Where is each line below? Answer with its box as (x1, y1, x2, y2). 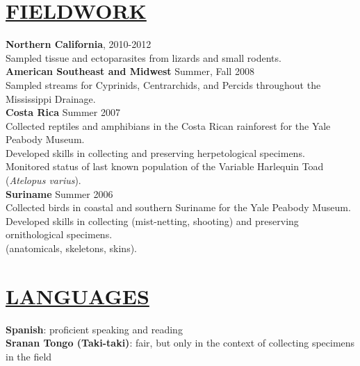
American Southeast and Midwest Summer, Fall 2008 (6, 64, 254, 78)
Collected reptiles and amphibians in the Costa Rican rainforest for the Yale (6, 118, 331, 133)
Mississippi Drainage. (6, 91, 96, 106)
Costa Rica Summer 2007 (6, 105, 120, 119)
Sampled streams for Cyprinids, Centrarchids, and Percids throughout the (6, 77, 321, 92)
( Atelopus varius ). (6, 173, 81, 188)
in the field (6, 349, 52, 363)
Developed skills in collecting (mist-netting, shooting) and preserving (6, 213, 299, 228)
